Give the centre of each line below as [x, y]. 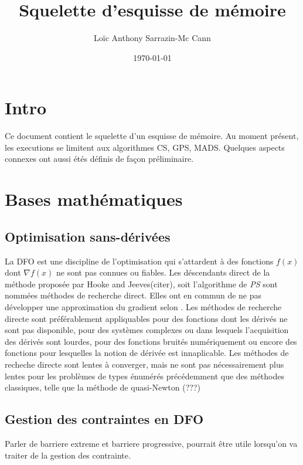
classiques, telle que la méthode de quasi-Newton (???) [103, 387]
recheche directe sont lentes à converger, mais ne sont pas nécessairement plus [144, 364]
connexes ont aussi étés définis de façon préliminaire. [99, 159]
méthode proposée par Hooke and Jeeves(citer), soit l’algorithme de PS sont [141, 284]
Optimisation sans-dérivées [88, 236]
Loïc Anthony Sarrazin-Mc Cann [152, 38]
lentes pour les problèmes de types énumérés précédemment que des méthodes [144, 376]
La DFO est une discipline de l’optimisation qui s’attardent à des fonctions [139, 261]
